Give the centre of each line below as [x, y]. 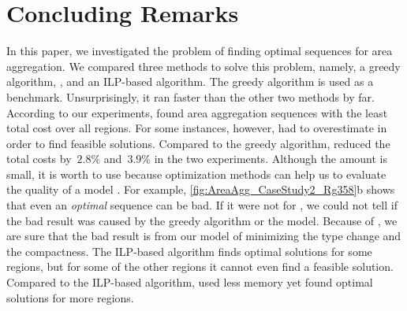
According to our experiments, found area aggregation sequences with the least [197, 112]
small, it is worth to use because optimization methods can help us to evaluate [196, 174]
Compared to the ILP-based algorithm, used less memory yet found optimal [190, 282]
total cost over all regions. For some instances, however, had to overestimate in [197, 128]
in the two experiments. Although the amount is [271, 159]
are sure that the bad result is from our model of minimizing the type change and [204, 236]
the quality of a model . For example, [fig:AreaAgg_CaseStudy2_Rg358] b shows [201, 189]
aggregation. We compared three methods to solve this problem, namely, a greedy [203, 66]
